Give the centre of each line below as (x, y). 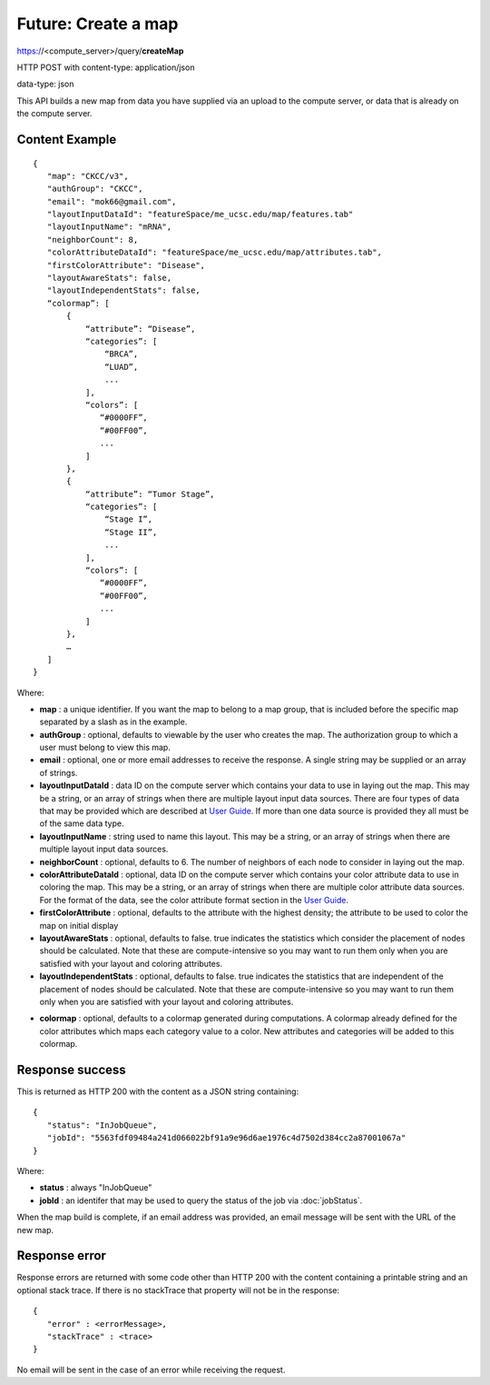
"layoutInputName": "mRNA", (109, 227)
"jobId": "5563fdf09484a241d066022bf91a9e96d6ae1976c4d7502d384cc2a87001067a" (226, 1138)
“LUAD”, (122, 367)
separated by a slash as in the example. (113, 722)
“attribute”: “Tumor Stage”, (150, 494)
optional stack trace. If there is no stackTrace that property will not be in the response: (178, 1290)
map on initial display (79, 925)
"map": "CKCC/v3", (88, 176)
